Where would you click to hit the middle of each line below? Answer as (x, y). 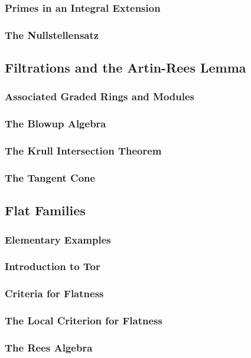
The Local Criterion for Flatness (84, 321)
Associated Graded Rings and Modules (100, 96)
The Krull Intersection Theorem (83, 151)
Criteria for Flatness (54, 293)
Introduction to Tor (53, 266)
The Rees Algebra (49, 347)
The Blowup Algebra (56, 124)
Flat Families (45, 210)
